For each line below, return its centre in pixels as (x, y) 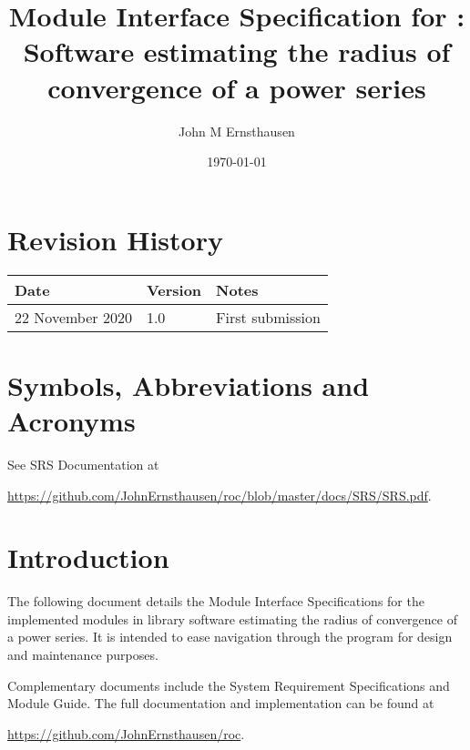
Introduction (88, 557)
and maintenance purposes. (83, 655)
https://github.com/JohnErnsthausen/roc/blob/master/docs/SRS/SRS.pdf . (220, 495)
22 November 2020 (73, 317)
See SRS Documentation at (83, 464)
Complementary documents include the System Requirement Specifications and (229, 685)
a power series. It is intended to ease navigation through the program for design (230, 637)
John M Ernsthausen (237, 131)
